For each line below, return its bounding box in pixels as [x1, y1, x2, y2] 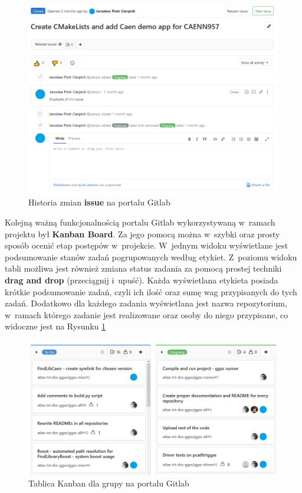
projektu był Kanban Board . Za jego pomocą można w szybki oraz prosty [5, 227, 280, 240]
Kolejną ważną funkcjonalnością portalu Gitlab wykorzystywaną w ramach [5, 216, 275, 228]
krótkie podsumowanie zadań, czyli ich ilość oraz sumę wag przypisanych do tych [5, 285, 297, 298]
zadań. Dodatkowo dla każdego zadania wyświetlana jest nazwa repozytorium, [5, 297, 287, 309]
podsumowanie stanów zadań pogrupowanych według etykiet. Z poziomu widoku [5, 250, 297, 263]
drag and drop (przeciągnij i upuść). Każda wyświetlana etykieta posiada [5, 273, 278, 286]
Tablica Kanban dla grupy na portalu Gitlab [28, 477, 189, 489]
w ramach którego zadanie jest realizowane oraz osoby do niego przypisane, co [5, 308, 288, 321]
